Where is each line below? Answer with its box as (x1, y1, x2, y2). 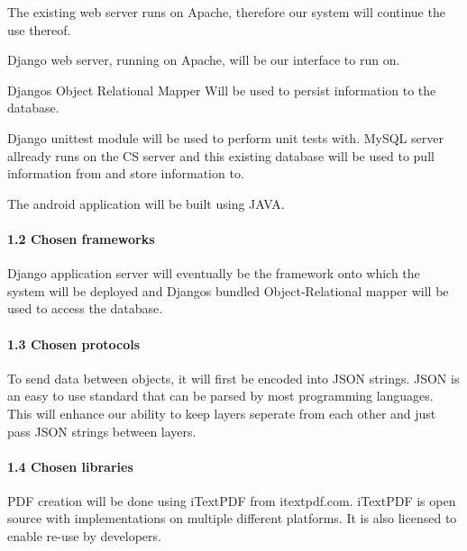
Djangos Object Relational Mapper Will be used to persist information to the (7, 80, 436, 99)
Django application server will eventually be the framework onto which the (7, 264, 420, 283)
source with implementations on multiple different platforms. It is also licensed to (7, 509, 457, 528)
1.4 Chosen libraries (7, 456, 133, 475)
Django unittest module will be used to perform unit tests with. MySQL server (7, 128, 444, 147)
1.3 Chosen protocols (7, 334, 141, 353)
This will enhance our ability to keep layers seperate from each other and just (7, 403, 436, 422)
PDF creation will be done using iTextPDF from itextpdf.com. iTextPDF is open (7, 491, 456, 510)
